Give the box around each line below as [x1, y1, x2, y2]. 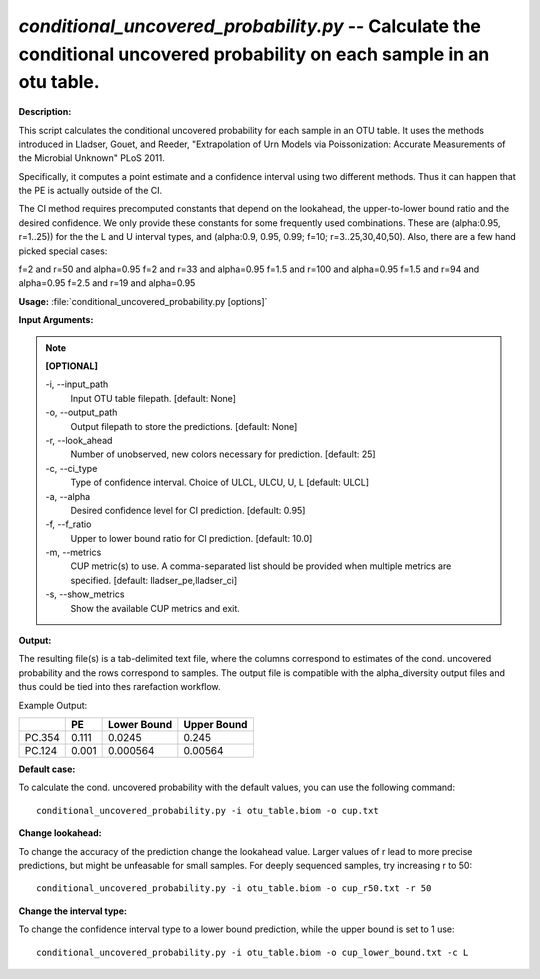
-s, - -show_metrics [45, 588, 125, 600]
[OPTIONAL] [45, 360, 99, 372]
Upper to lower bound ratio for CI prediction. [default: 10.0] [70, 532, 313, 544]
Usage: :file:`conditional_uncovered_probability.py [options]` [18, 295, 268, 307]
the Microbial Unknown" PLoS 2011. [18, 152, 165, 164]
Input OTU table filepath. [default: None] [70, 392, 237, 404]
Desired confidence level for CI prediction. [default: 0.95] [70, 504, 306, 516]
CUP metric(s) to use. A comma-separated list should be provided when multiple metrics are [70, 560, 452, 572]
